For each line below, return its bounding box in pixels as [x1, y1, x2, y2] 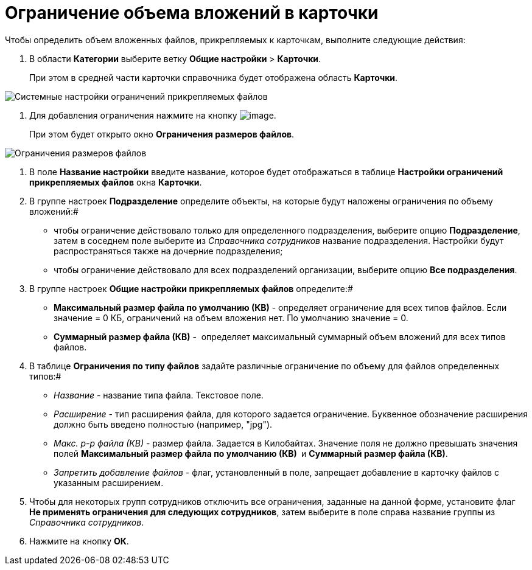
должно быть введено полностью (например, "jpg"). [54, 419, 273, 429]
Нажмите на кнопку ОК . [29, 535, 129, 546]
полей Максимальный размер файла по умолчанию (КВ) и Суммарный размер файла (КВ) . [54, 448, 448, 459]
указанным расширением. [54, 477, 164, 488]
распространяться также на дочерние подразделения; [54, 245, 283, 256]
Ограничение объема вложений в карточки [5, 2, 379, 23]
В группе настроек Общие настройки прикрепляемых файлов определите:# [29, 283, 353, 294]
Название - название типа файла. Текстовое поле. [54, 389, 264, 400]
